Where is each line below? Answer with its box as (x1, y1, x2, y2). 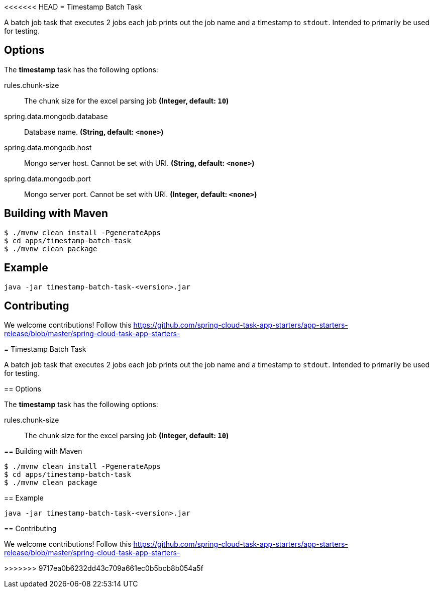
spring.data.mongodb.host (4, 143, 92, 152)
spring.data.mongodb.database (4, 112, 108, 121)
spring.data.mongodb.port (4, 174, 91, 183)
